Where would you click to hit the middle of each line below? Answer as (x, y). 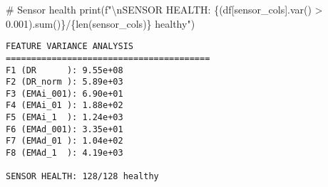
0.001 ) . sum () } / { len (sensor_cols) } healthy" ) (101, 23)
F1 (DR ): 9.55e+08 (65, 70)
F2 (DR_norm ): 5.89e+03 (65, 82)
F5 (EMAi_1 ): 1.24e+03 (65, 118)
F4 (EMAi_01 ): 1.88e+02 (65, 106)
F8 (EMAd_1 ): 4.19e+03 (65, 153)
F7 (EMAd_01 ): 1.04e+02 (65, 141)
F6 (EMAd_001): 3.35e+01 (65, 129)
